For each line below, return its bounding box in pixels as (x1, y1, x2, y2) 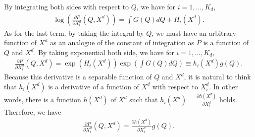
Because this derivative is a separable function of (4, 71, 152, 82)
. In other (209, 81, 238, 91)
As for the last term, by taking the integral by (4, 27, 144, 38)
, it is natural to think (184, 71, 251, 82)
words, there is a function (4, 94, 81, 105)
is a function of (203, 37, 249, 48)
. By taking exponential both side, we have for (34, 47, 174, 57)
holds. (219, 94, 237, 105)
